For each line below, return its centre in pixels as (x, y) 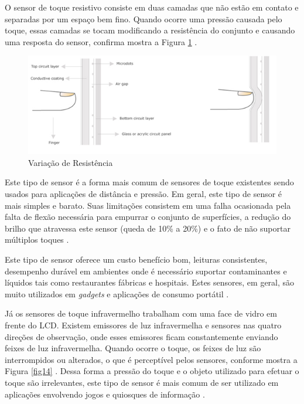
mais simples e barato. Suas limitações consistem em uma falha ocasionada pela (148, 205)
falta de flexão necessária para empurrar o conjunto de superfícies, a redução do (148, 217)
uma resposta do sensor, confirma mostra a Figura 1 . (101, 41)
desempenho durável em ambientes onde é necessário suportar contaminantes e (146, 271)
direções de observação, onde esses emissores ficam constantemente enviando (141, 336)
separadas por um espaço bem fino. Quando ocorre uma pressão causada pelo (144, 18)
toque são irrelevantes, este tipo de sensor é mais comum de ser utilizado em (142, 382)
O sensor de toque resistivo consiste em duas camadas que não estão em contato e (152, 7)
